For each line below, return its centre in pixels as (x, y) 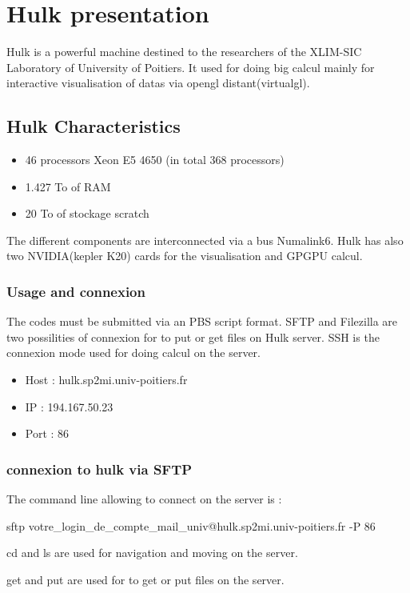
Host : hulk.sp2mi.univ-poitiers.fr (106, 380)
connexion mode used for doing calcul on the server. (133, 353)
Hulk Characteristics (94, 126)
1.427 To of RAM (68, 186)
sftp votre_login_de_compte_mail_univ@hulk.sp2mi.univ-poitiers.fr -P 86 (191, 525)
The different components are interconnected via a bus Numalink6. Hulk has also (205, 240)
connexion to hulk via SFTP (100, 469)
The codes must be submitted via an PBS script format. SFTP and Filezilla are (202, 321)
